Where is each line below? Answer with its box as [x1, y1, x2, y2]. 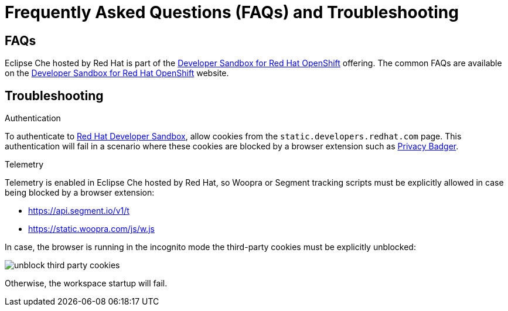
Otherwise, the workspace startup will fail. [5, 278, 168, 289]
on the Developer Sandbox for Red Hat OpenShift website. [5, 68, 229, 78]
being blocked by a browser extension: [5, 187, 155, 198]
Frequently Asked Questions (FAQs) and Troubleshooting [5, 2, 459, 22]
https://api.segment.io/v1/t [28, 206, 129, 216]
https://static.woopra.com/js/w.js [28, 224, 155, 234]
